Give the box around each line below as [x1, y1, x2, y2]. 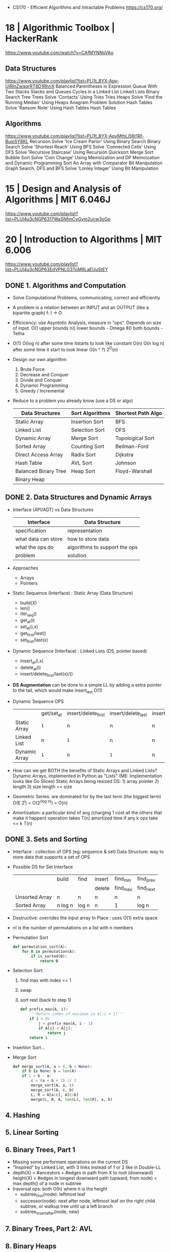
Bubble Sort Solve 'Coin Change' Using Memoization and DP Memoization [5, 154, 160, 160]
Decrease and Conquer [20, 371, 69, 377]
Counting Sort [71, 443, 105, 450]
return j [47, 1030, 66, 1035]
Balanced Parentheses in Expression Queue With [55, 83, 158, 89]
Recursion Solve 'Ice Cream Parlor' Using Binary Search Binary [29, 138, 161, 144]
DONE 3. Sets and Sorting [5, 835, 88, 844]
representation [67, 527, 103, 534]
